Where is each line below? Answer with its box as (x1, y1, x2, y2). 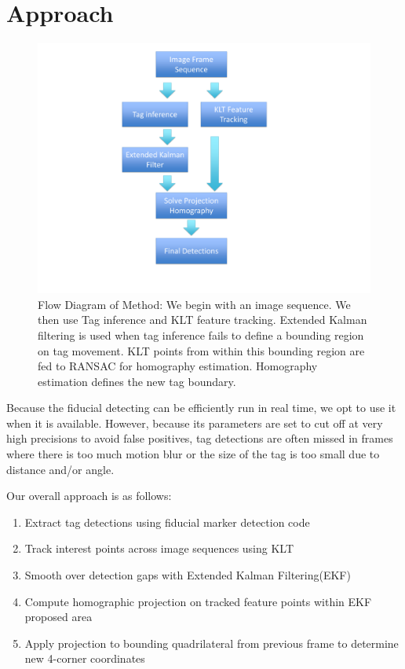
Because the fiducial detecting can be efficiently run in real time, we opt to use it (6, 399, 396, 416)
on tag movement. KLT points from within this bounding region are (38, 342, 365, 358)
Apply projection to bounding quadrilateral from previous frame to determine (24, 634, 399, 651)
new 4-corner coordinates (24, 650, 145, 667)
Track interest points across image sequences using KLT (24, 540, 294, 557)
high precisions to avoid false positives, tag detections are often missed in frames (6, 430, 393, 447)
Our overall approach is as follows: (6, 487, 172, 504)
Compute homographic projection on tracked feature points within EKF (24, 593, 372, 609)
